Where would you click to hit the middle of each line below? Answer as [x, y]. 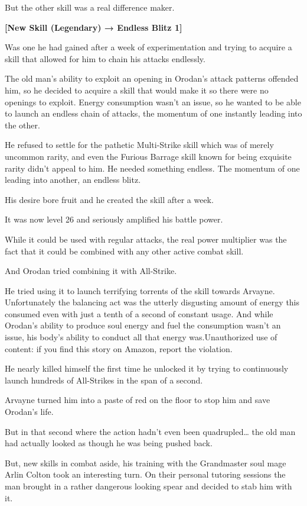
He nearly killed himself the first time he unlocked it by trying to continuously [147, 368]
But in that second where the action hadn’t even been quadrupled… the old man [150, 431]
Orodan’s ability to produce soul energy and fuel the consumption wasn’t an [143, 325]
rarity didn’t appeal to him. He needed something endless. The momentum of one [152, 168]
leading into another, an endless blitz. [73, 180]
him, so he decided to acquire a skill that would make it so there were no [137, 90]
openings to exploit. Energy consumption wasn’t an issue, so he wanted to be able [153, 101]
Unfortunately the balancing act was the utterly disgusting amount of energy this [152, 302]
